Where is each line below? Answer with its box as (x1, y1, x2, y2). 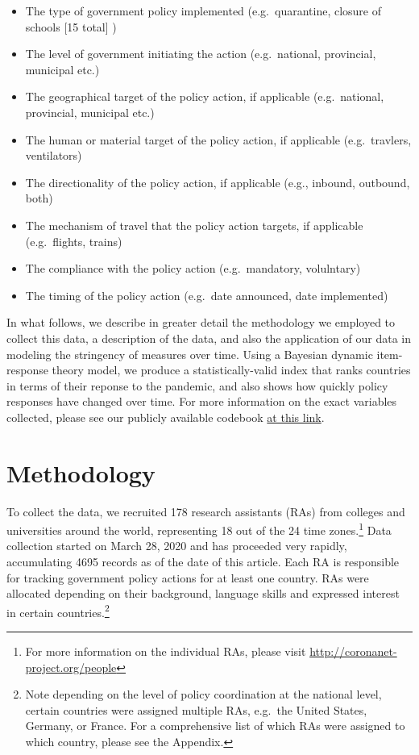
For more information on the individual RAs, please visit (25, 643, 306, 660)
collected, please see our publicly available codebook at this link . (6, 408, 325, 425)
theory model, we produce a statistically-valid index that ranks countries (52, 361, 411, 378)
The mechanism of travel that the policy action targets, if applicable (25, 216, 363, 233)
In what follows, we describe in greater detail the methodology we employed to (6, 314, 396, 331)
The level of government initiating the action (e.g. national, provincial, (25, 45, 376, 62)
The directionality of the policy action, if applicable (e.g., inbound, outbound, (25, 173, 410, 190)
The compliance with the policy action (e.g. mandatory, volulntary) (25, 260, 361, 277)
